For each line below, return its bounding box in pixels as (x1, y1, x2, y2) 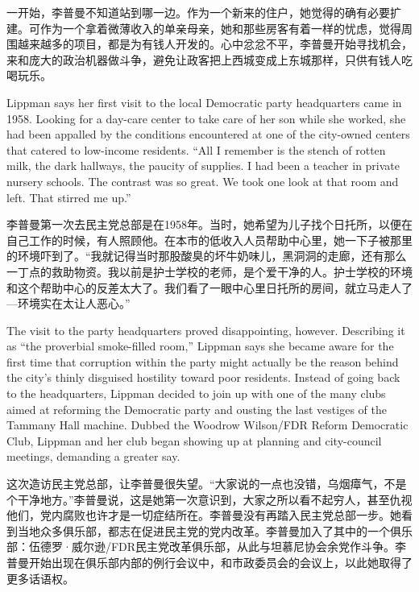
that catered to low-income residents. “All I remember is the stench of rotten (6, 141, 386, 158)
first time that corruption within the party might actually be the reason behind (6, 353, 399, 370)
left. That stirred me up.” (6, 188, 131, 205)
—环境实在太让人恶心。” (6, 295, 131, 312)
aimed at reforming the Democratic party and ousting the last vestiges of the (6, 400, 387, 417)
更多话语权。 (6, 569, 74, 586)
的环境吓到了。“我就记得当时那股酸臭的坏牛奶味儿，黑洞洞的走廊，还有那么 (6, 247, 407, 264)
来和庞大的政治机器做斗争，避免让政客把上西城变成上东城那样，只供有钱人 (6, 51, 401, 68)
